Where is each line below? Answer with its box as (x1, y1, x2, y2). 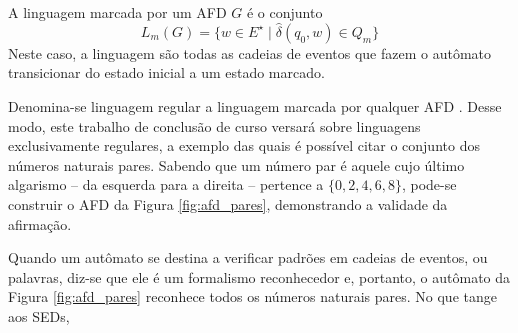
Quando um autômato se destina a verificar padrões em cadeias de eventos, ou (8, 247, 488, 268)
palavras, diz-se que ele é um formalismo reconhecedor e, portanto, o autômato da (8, 266, 511, 287)
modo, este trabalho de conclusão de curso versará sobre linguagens (8, 115, 421, 136)
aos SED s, (8, 305, 70, 326)
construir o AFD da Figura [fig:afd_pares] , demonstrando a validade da (8, 193, 448, 214)
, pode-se (401, 174, 457, 195)
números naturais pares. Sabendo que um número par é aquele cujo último (8, 154, 465, 175)
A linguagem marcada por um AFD (8, 2, 227, 22)
